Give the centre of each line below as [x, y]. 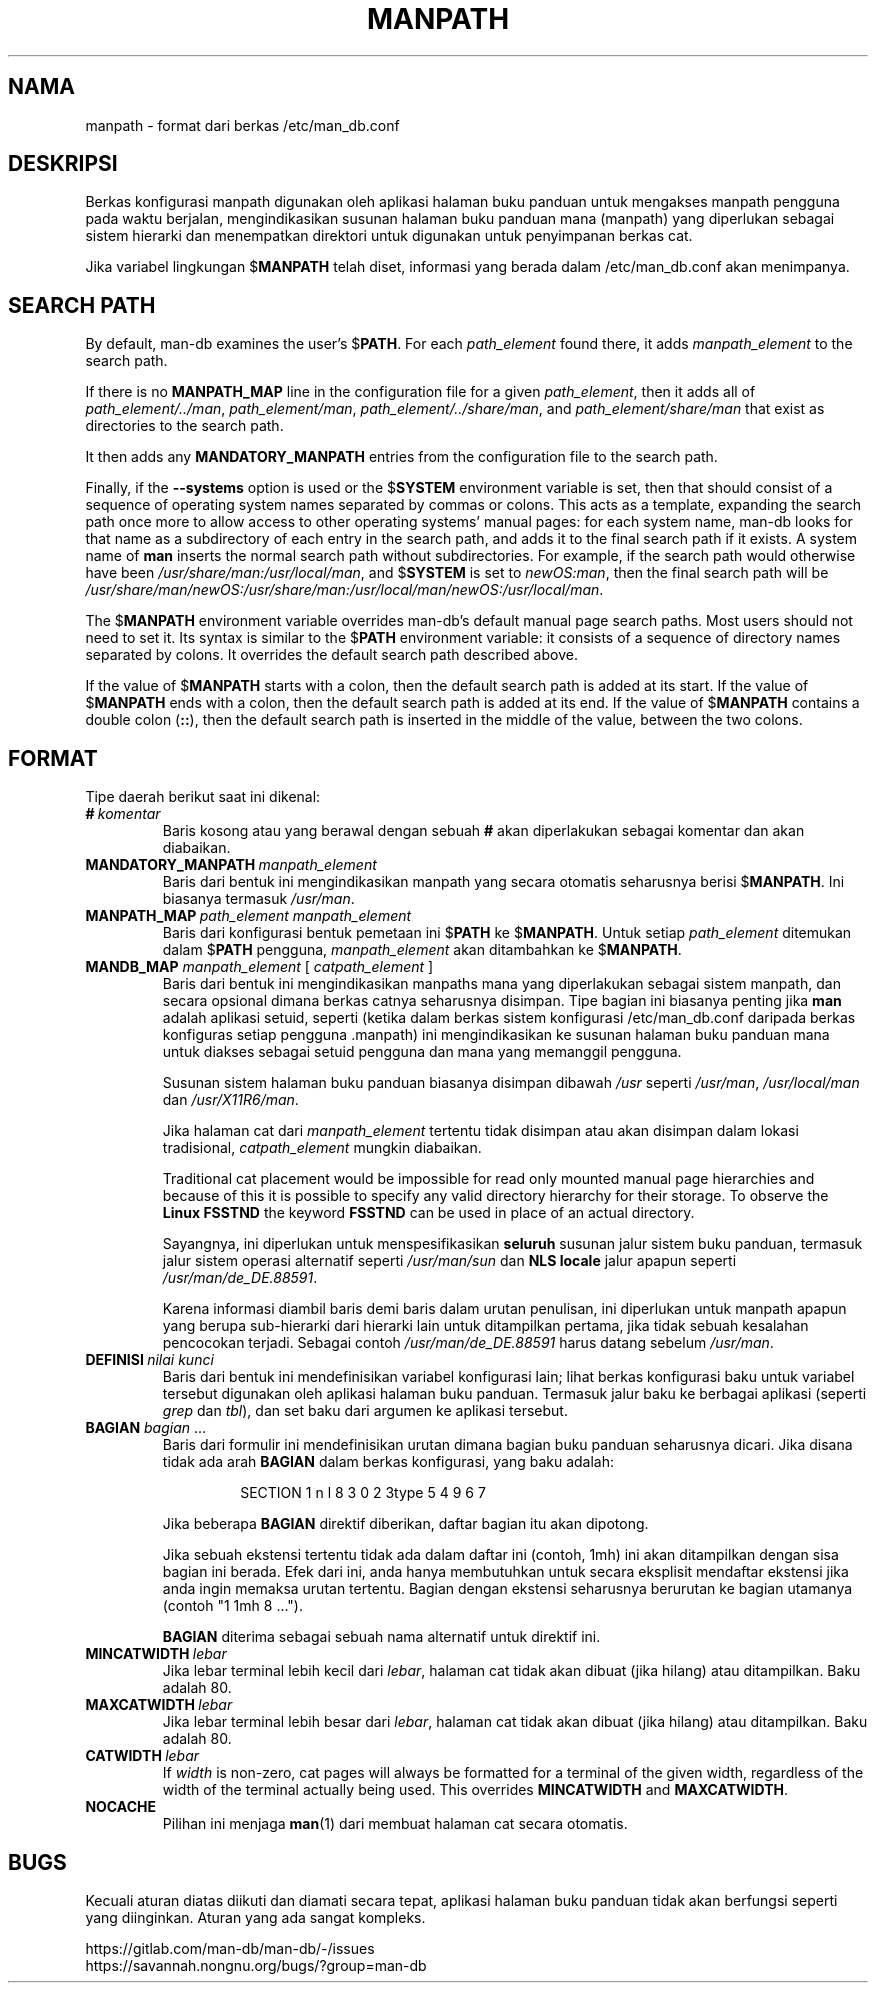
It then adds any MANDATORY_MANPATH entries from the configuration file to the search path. [401, 457]
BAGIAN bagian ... [146, 1428]
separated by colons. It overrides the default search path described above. [331, 655]
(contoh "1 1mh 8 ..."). [233, 1606]
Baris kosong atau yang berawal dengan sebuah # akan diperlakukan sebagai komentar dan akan [483, 831]
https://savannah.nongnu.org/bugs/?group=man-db [256, 1965]
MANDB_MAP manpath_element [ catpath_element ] [259, 967]
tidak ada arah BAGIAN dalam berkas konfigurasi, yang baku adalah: [388, 1462]
